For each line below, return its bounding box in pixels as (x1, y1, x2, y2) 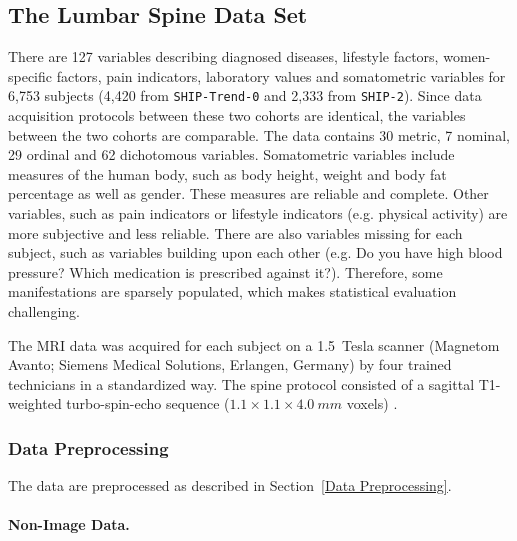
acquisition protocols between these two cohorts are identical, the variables (8, 105, 466, 126)
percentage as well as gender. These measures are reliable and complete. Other (8, 183, 489, 204)
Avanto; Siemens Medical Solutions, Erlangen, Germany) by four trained (8, 354, 452, 375)
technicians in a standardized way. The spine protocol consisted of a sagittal (8, 373, 475, 394)
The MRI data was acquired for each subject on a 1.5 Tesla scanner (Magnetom (8, 334, 500, 355)
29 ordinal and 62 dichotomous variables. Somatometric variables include (8, 144, 455, 165)
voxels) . (346, 393, 398, 414)
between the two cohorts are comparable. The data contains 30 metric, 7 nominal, (8, 124, 510, 145)
